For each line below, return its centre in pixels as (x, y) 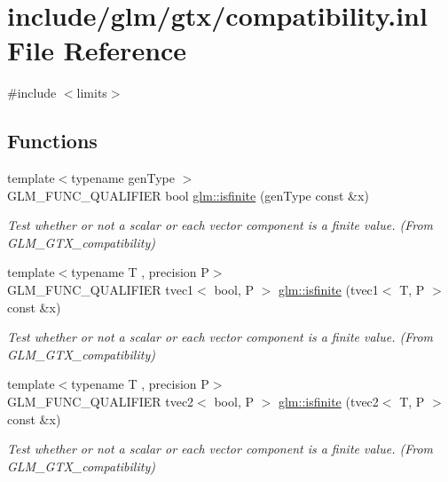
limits (92, 93)
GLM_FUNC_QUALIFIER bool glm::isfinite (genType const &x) (188, 195)
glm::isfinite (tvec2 (328, 402)
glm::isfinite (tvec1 (328, 290)
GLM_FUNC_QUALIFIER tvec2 (101, 402)
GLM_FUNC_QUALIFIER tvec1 (101, 290)
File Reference (97, 50)
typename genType (123, 178)
